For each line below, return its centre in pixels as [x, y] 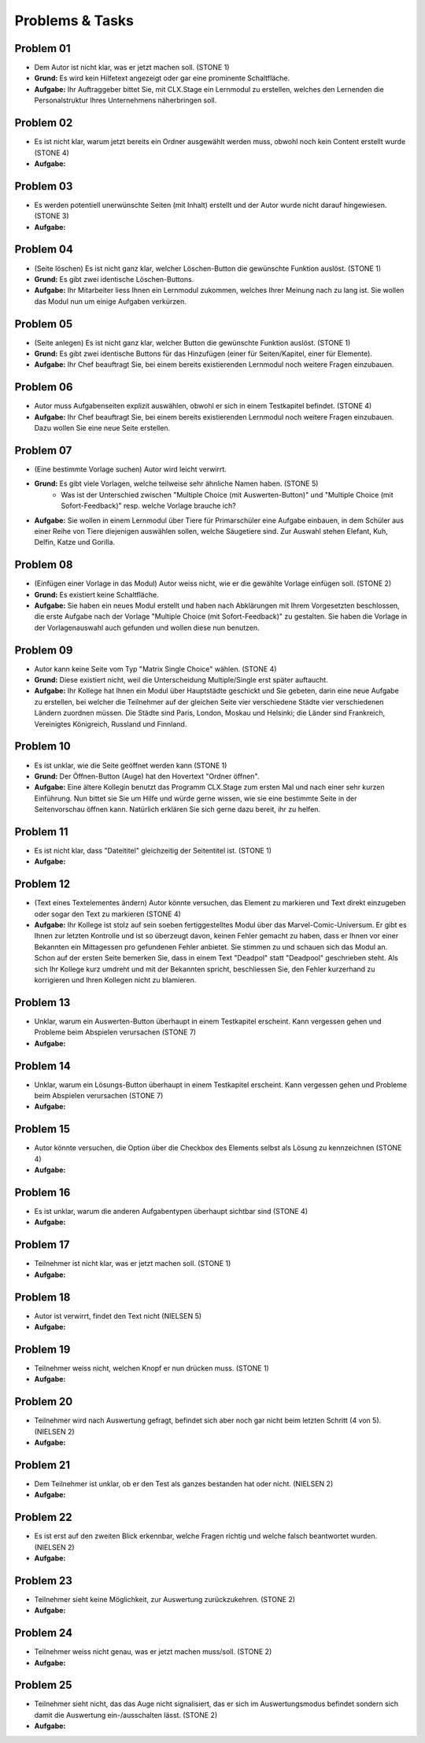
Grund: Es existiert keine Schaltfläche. [96, 594]
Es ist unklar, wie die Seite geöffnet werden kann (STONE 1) [131, 765]
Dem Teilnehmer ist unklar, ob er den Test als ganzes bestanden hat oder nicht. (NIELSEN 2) [184, 1483]
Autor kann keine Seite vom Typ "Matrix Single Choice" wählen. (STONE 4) [155, 668]
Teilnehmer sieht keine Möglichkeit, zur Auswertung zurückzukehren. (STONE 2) [164, 1599]
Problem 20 [44, 1402]
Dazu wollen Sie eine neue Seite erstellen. [102, 428]
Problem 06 [44, 387]
